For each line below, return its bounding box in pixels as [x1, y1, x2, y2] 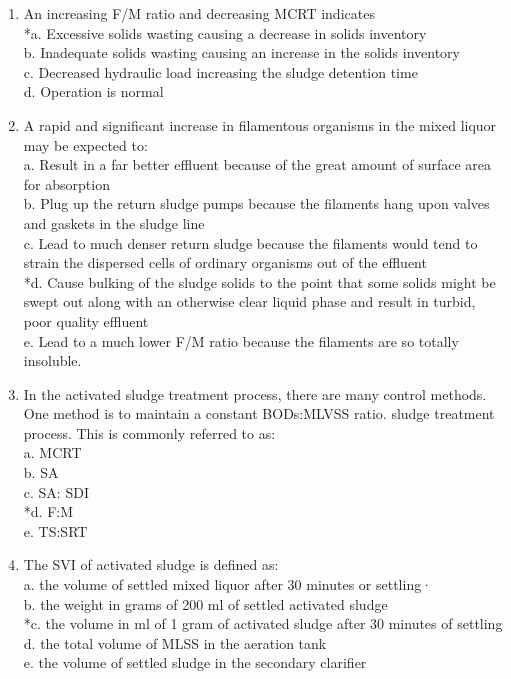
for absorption [23, 173, 110, 194]
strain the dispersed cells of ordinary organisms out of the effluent [23, 252, 427, 273]
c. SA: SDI [23, 481, 89, 502]
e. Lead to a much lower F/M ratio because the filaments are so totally [23, 330, 459, 351]
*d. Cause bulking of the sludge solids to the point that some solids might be [23, 271, 496, 292]
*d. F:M [23, 501, 74, 522]
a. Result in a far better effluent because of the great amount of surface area [23, 154, 492, 175]
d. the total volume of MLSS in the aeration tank [23, 632, 327, 653]
